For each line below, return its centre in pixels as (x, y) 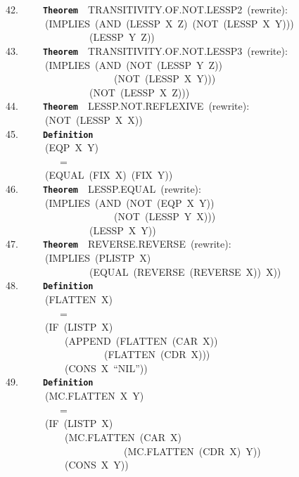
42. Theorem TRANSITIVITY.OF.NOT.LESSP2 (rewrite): (147, 9)
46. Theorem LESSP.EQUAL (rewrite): (103, 188)
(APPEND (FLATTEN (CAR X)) (141, 340)
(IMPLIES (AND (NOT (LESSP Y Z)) (133, 64)
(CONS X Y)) (96, 465)
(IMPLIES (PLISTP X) (98, 258)
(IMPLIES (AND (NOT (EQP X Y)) (129, 202)
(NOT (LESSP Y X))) (165, 216)
